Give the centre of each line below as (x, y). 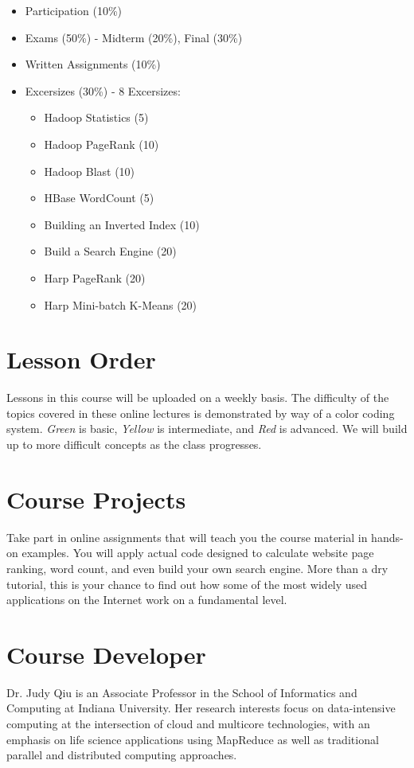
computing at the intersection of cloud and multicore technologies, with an (188, 724)
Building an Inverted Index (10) (122, 224)
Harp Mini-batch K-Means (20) (121, 304)
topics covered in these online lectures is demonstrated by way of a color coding (201, 413)
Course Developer (106, 654)
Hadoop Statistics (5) (96, 117)
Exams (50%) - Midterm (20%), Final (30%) (134, 37)
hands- (387, 537)
